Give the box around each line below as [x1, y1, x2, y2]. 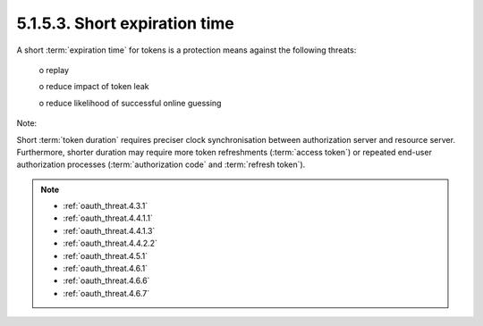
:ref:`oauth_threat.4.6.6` [63, 275, 150, 286]
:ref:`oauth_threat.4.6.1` [63, 263, 148, 274]
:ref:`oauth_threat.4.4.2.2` [63, 238, 158, 249]
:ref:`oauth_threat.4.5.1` [63, 250, 148, 261]
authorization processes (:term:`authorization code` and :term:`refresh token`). [16, 159, 306, 170]
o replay [38, 64, 70, 75]
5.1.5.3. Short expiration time [16, 13, 234, 33]
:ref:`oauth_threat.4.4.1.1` [63, 213, 154, 223]
